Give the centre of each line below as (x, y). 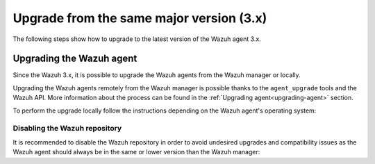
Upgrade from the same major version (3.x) (140, 18)
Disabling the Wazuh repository (67, 129)
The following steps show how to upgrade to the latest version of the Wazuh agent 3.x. (137, 39)
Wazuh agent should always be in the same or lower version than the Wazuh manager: (136, 152)
